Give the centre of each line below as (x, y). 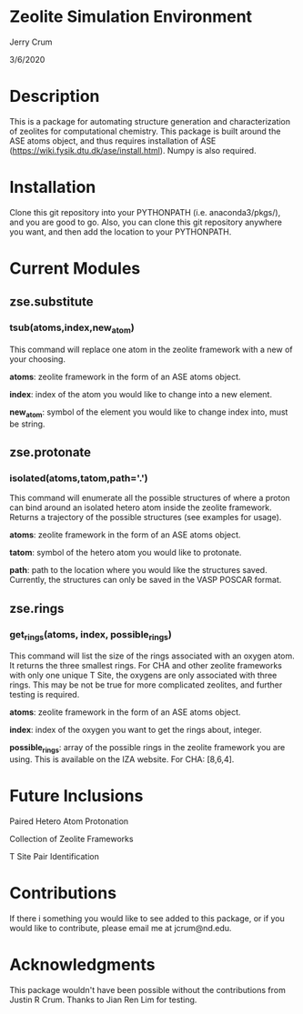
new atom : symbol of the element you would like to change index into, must (149, 413)
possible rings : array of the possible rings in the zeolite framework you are (147, 749)
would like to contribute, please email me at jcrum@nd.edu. (121, 929)
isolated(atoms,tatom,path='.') (79, 478)
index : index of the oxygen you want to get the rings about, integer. (136, 730)
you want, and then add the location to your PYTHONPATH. (121, 231)
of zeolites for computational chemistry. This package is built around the (145, 131)
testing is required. (45, 695)
